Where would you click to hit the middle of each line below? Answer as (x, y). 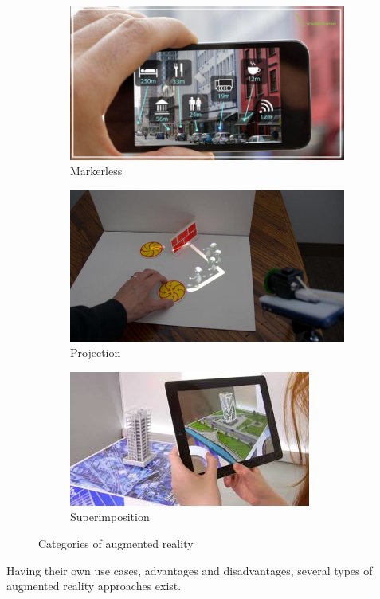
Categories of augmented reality (116, 543)
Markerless (96, 171)
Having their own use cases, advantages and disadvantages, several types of (190, 570)
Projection (96, 352)
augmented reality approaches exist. (94, 586)
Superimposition (110, 517)
